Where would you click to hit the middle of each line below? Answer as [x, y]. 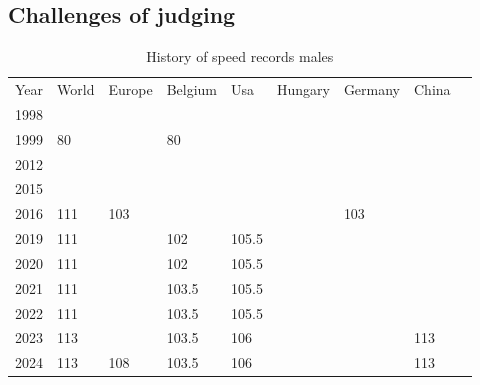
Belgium [192, 89]
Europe [130, 89]
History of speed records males [240, 56]
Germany [372, 89]
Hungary [303, 89]
